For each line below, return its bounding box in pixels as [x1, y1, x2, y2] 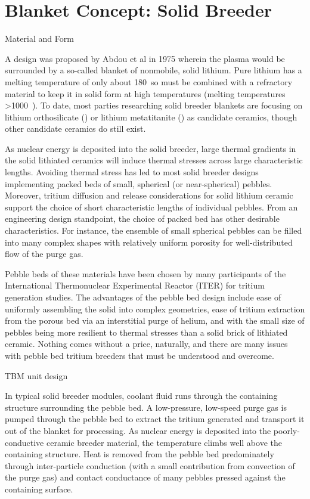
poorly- [273, 424, 300, 436]
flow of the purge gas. [5, 247, 83, 260]
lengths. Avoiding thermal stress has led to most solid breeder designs [5, 166, 259, 178]
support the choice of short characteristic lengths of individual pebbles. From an [5, 200, 298, 213]
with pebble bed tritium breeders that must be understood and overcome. [5, 349, 274, 361]
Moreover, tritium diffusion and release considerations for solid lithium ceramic [5, 189, 293, 202]
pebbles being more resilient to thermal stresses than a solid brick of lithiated [5, 326, 288, 338]
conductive [5, 436, 44, 448]
